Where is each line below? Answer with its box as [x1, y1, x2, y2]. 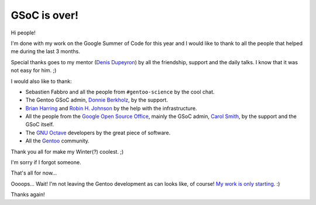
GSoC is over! [11, 9, 79, 22]
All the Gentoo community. [25, 137, 90, 144]
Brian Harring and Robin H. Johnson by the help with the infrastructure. [25, 105, 197, 112]
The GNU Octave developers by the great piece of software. [25, 129, 171, 136]
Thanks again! [11, 191, 45, 198]
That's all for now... [11, 169, 57, 176]
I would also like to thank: [11, 78, 73, 85]
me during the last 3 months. [11, 48, 80, 55]
